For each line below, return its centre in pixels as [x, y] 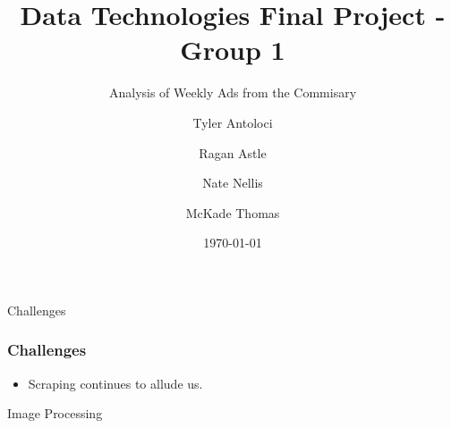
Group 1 [233, 50]
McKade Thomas [233, 212]
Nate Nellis [233, 183]
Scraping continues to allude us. [115, 383]
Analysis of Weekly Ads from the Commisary [233, 92]
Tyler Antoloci [233, 122]
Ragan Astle [233, 152]
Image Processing [55, 413]
